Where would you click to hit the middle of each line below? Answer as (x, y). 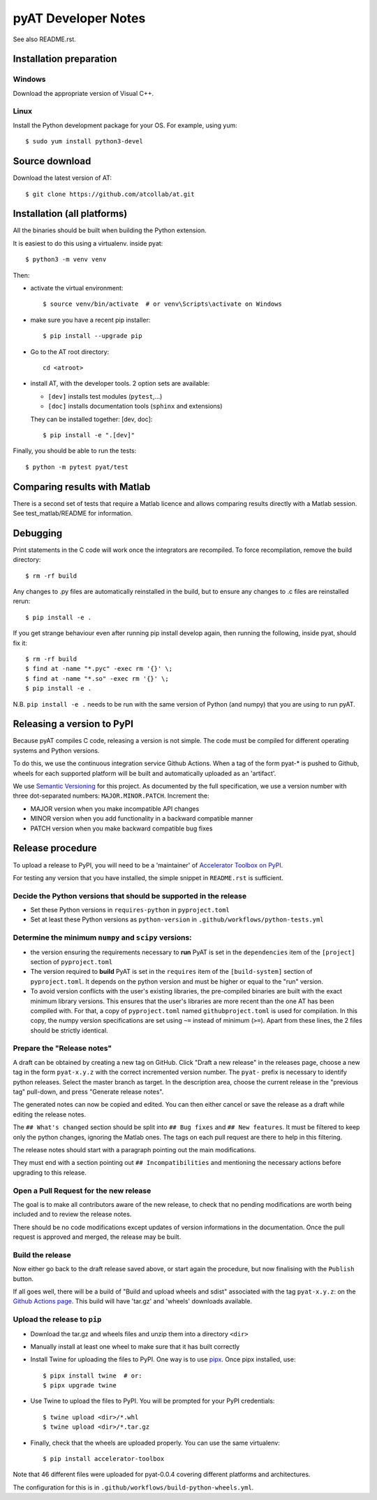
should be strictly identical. (69, 1030)
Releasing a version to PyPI (73, 724)
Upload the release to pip (57, 1319)
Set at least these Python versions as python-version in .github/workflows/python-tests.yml (177, 919)
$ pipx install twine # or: (93, 1375)
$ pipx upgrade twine (80, 1386)
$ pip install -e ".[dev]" (89, 435)
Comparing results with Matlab (82, 487)
